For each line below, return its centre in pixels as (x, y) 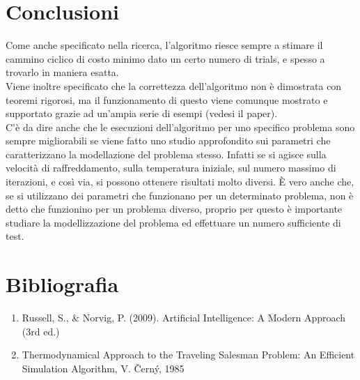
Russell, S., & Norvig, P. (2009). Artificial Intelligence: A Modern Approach (184, 318)
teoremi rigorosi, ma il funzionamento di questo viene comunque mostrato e (167, 99)
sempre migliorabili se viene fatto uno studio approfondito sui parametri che (168, 140)
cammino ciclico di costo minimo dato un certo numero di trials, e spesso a (165, 58)
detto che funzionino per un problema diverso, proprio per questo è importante (174, 209)
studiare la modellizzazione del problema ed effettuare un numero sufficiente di (173, 222)
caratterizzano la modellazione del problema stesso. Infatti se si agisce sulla (166, 154)
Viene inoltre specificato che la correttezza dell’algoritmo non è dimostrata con (174, 85)
